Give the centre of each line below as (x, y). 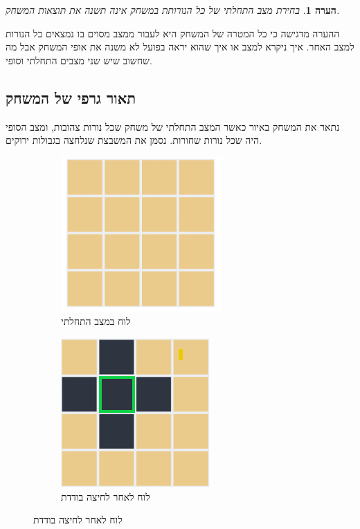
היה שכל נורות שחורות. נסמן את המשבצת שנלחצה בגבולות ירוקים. (134, 140)
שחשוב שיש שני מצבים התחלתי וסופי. (79, 60)
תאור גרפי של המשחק (71, 97)
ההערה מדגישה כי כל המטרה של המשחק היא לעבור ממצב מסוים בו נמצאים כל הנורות (173, 33)
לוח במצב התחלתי (96, 321)
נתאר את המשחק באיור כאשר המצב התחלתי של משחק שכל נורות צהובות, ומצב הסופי (173, 126)
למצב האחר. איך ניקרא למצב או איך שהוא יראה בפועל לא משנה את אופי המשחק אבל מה (180, 47)
